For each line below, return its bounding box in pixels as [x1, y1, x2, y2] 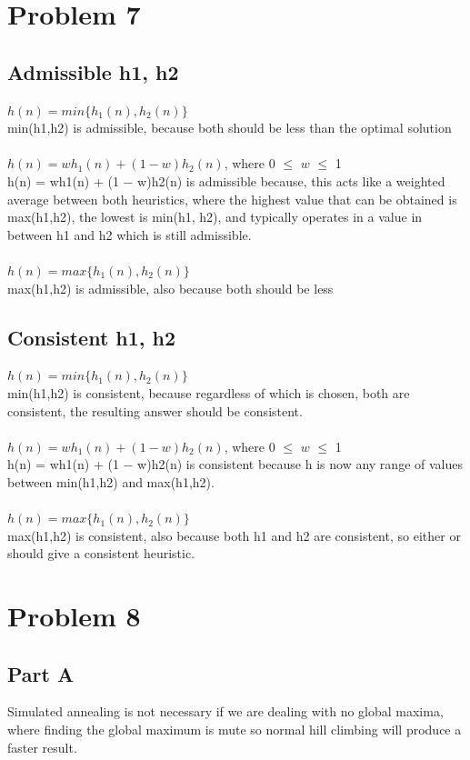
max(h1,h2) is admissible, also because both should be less [7, 278, 334, 297]
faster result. [7, 737, 77, 756]
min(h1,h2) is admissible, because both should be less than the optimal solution [7, 118, 452, 137]
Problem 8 [7, 597, 141, 635]
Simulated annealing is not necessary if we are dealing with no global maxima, [7, 702, 444, 721]
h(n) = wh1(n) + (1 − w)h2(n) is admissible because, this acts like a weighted [7, 171, 445, 190]
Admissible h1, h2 [7, 57, 179, 85]
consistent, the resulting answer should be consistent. [7, 401, 303, 420]
